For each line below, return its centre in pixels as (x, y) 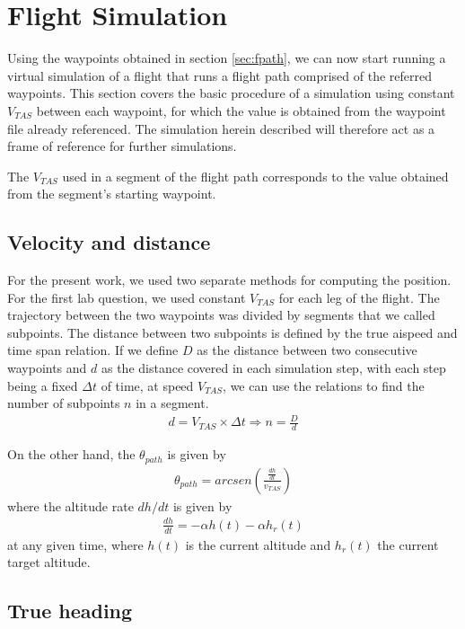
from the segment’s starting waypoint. (112, 194)
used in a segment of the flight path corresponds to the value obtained (255, 176)
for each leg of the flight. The (359, 297)
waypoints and (47, 368)
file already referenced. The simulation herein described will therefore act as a (221, 128)
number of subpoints (64, 403)
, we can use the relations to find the (324, 385)
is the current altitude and (258, 544)
